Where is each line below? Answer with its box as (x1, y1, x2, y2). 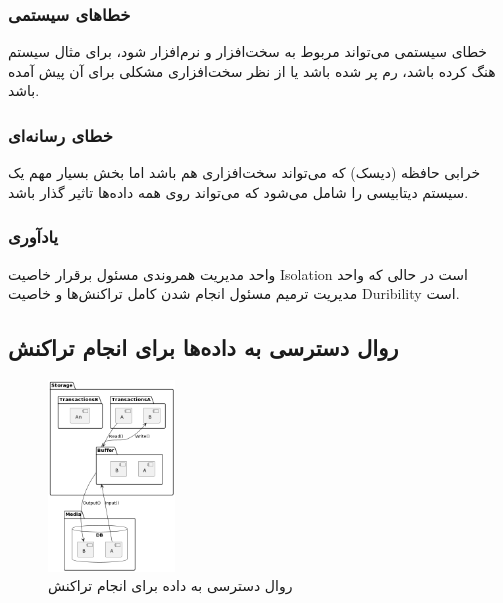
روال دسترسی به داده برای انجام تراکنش (48, 575, 293, 596)
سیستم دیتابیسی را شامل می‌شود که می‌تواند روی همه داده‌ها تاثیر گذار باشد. (8, 181, 469, 202)
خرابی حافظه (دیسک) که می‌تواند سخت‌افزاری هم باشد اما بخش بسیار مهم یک (8, 162, 481, 183)
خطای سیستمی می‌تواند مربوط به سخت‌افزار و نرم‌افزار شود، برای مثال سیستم (8, 41, 488, 62)
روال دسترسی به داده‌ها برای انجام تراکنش (8, 332, 399, 363)
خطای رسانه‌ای (8, 122, 113, 147)
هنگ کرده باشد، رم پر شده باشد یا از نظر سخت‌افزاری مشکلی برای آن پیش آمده (8, 60, 496, 81)
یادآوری (8, 224, 58, 249)
